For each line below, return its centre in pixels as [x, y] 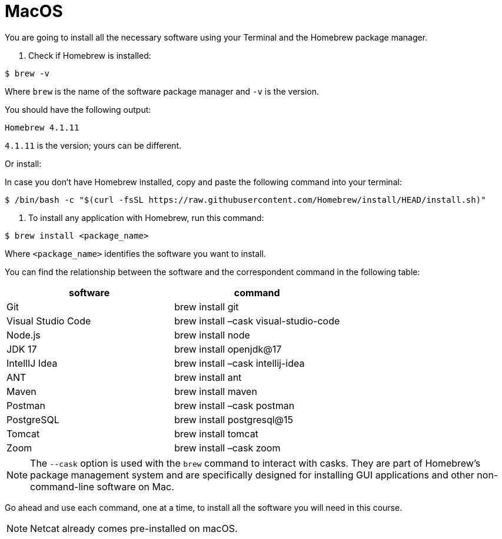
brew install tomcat [216, 433]
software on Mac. [135, 486]
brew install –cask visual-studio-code [257, 321]
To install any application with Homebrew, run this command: [146, 217]
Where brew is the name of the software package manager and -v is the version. [162, 91]
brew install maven [216, 391]
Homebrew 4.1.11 [42, 127]
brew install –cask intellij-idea [240, 363]
